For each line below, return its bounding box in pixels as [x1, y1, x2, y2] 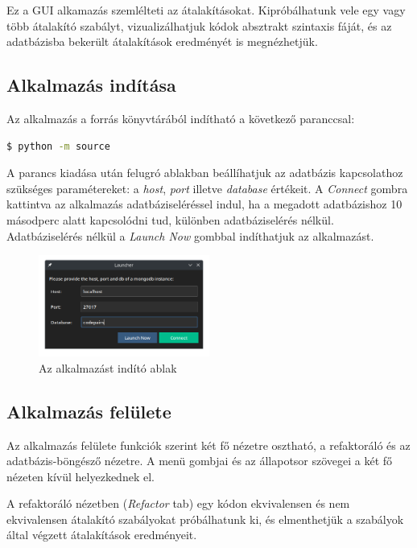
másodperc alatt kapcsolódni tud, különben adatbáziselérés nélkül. [6, 211, 334, 228]
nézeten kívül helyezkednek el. [6, 468, 155, 484]
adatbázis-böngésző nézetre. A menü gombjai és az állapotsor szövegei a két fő [6, 452, 393, 469]
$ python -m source [6, 140, 110, 152]
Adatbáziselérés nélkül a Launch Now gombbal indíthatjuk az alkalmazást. [6, 227, 374, 244]
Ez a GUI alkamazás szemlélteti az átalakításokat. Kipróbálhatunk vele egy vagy [6, 2, 406, 18]
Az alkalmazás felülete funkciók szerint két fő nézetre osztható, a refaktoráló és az [6, 436, 411, 453]
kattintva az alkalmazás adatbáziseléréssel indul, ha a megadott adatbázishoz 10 [6, 196, 403, 212]
